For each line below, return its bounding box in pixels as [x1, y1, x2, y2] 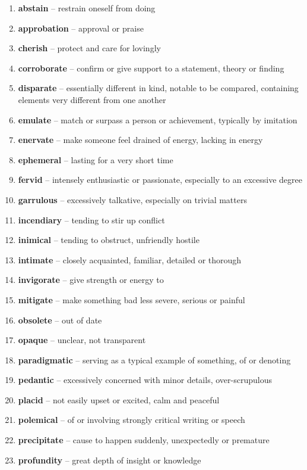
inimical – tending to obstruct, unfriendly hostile [18, 234, 200, 246]
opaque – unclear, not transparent [18, 334, 146, 346]
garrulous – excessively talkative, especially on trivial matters [18, 193, 247, 206]
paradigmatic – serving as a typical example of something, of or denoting [18, 353, 291, 366]
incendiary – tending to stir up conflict [18, 213, 165, 226]
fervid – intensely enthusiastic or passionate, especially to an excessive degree [18, 173, 302, 186]
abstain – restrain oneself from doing [18, 2, 156, 14]
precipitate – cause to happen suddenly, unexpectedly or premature [18, 434, 270, 446]
